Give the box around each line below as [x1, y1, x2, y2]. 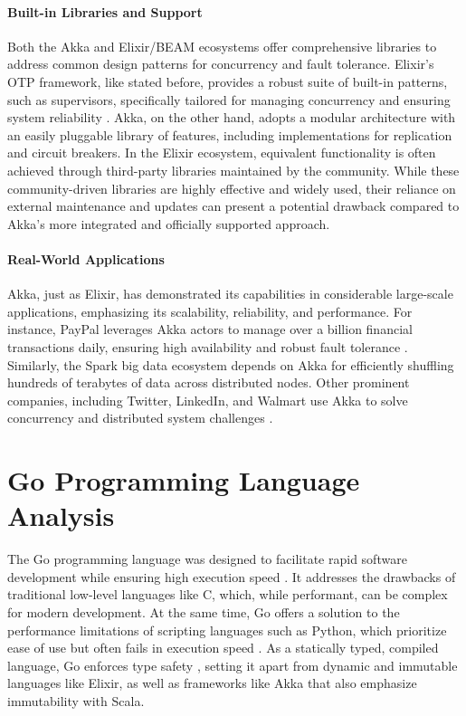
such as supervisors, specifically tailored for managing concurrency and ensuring [7, 90, 451, 109]
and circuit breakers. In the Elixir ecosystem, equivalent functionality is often [7, 143, 436, 162]
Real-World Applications [7, 249, 165, 268]
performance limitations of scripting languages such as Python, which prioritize [7, 620, 447, 639]
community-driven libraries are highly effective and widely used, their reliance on [7, 178, 456, 197]
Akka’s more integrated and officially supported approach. [7, 214, 330, 233]
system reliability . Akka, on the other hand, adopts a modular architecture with [7, 108, 456, 127]
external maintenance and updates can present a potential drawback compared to [7, 196, 460, 215]
